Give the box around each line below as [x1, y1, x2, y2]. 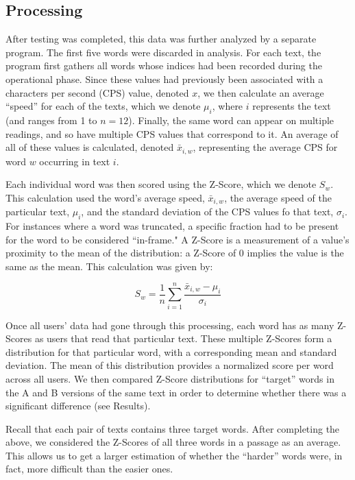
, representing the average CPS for [193, 140, 338, 154]
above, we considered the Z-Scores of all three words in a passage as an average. [5, 435, 341, 449]
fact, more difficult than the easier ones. [5, 461, 173, 476]
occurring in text [39, 154, 110, 168]
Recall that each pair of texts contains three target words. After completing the [5, 421, 340, 435]
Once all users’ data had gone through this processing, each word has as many [5, 317, 334, 332]
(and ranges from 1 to [5, 112, 97, 127]
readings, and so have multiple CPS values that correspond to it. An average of [5, 126, 339, 141]
